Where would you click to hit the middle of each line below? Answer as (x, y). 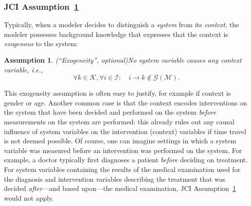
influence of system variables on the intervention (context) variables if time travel (125, 131)
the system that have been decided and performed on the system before (110, 112)
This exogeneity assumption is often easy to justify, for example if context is (117, 93)
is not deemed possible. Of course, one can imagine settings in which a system (120, 141)
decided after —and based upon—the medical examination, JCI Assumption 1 (120, 188)
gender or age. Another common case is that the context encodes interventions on (125, 102)
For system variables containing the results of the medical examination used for (122, 169)
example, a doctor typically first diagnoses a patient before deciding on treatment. (126, 160)
